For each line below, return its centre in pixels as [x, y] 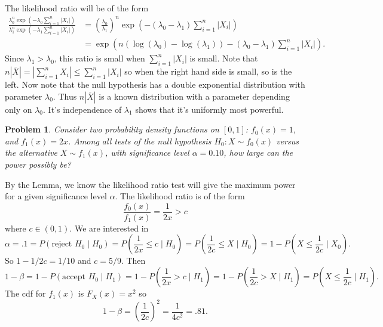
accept [74, 277]
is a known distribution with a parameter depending [194, 96]
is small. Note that [224, 58]
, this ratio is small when [99, 58]
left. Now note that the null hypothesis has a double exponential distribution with [155, 84]
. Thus [65, 96]
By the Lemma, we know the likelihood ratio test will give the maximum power [150, 184]
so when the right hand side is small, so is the [208, 71]
